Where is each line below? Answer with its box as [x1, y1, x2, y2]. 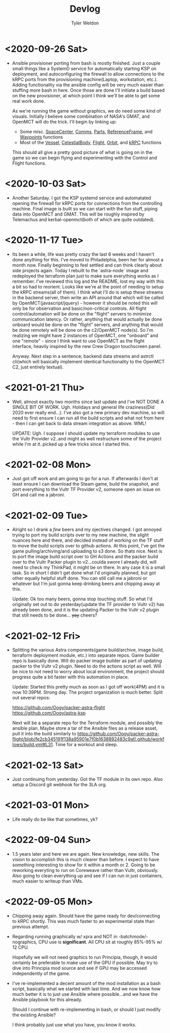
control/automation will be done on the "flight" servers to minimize [12, 310, 152, 316]
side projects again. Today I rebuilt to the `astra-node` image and [12, 267, 149, 273]
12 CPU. [12, 944, 29, 950]
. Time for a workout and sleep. [52, 741, 118, 748]
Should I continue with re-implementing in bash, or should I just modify [12, 1006, 161, 1013]
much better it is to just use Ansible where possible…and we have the [12, 991, 158, 997]
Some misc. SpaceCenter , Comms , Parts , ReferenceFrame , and [19, 128, 153, 135]
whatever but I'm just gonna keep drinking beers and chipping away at [12, 580, 160, 587]
